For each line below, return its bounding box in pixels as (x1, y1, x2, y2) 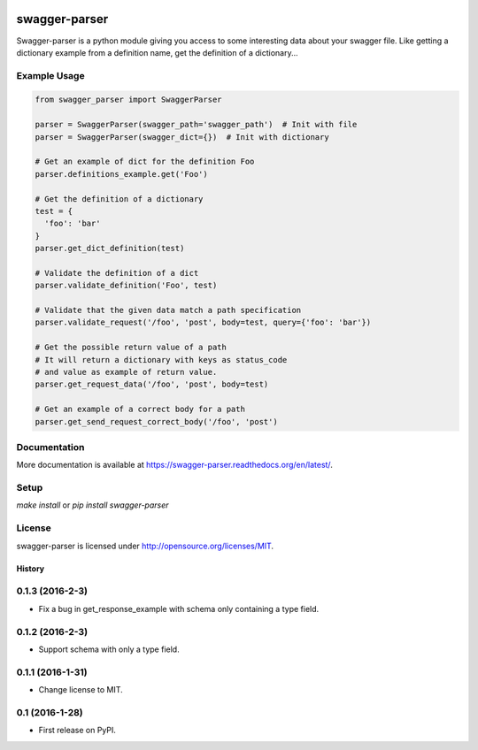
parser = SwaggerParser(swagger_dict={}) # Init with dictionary (35, 132, 329, 142)
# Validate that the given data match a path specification (35, 305, 302, 316)
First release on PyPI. (38, 725, 117, 736)
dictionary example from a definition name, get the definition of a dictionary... (16, 47, 298, 57)
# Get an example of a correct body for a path (35, 404, 245, 415)
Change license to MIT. (38, 685, 123, 695)
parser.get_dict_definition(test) (35, 243, 185, 254)
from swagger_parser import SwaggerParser (35, 95, 222, 105)
